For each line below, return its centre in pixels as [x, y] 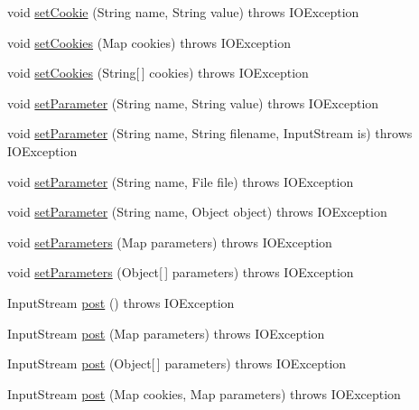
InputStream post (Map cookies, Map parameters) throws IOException [204, 393]
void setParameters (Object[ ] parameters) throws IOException [181, 272]
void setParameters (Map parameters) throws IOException [170, 242]
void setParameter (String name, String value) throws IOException [193, 102]
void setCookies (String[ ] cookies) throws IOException [158, 73]
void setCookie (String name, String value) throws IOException [183, 12]
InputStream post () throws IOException [121, 302]
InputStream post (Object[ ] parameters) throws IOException [177, 363]
